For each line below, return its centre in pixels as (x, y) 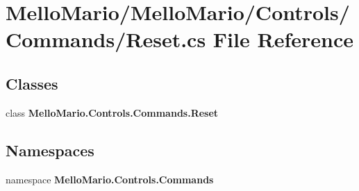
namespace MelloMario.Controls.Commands (110, 179)
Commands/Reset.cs (106, 39)
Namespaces (50, 150)
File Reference (283, 39)
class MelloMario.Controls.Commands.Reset (112, 112)
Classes (32, 83)
